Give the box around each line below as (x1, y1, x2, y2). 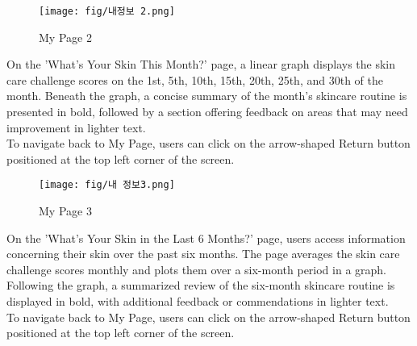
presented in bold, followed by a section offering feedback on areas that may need (6, 103, 408, 120)
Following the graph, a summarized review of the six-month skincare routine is (6, 277, 395, 294)
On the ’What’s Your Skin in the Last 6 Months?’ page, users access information (6, 229, 406, 246)
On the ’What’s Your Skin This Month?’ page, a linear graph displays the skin (6, 56, 396, 73)
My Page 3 (39, 202, 92, 219)
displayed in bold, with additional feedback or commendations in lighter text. (6, 293, 389, 310)
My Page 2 (39, 28, 92, 45)
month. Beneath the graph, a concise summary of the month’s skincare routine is (6, 87, 407, 104)
